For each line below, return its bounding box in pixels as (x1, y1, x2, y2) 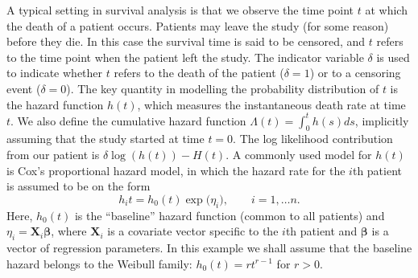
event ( (6, 80, 41, 96)
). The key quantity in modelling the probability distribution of (66, 80, 379, 96)
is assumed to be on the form (6, 178, 151, 194)
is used (376, 48, 410, 65)
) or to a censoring (309, 64, 401, 81)
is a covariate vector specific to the (107, 223, 279, 239)
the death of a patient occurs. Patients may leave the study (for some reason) (6, 17, 389, 34)
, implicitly (354, 112, 409, 129)
